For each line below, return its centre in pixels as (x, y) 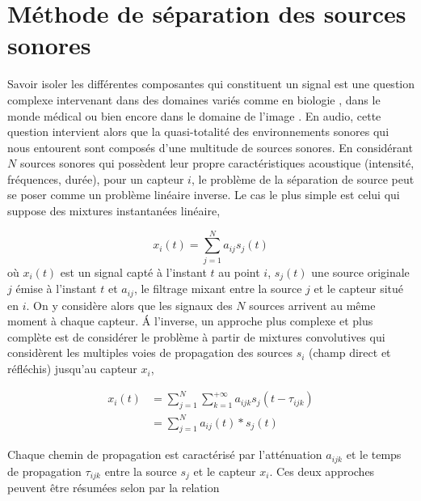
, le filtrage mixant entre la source (218, 289)
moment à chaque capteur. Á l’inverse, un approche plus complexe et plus (190, 321)
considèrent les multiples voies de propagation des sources (150, 352)
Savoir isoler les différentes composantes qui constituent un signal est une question (211, 84)
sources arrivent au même (312, 305)
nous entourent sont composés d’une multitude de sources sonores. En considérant (210, 147)
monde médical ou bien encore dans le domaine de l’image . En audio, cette (194, 115)
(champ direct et (350, 352)
